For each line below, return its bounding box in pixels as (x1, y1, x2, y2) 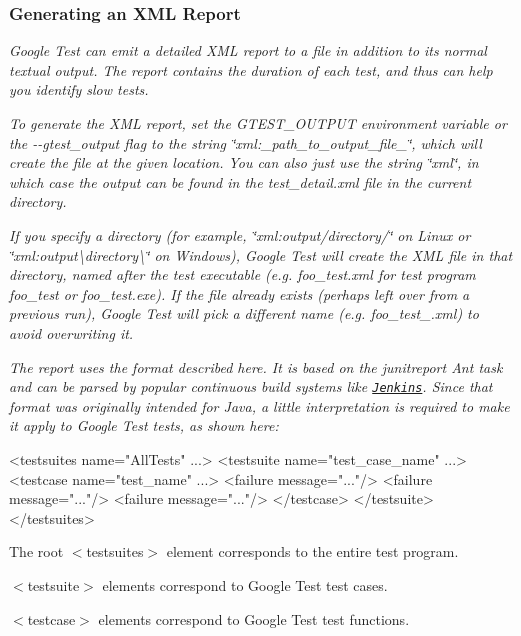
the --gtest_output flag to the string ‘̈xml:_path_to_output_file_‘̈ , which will (9, 132, 482, 153)
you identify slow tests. (9, 79, 149, 100)
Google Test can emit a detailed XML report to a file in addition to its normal (9, 40, 487, 61)
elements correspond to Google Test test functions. (98, 608, 410, 629)
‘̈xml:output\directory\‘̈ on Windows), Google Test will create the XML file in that (9, 244, 513, 265)
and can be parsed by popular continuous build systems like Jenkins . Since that (9, 376, 493, 397)
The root (9, 541, 64, 562)
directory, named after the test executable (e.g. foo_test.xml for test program (9, 264, 476, 285)
